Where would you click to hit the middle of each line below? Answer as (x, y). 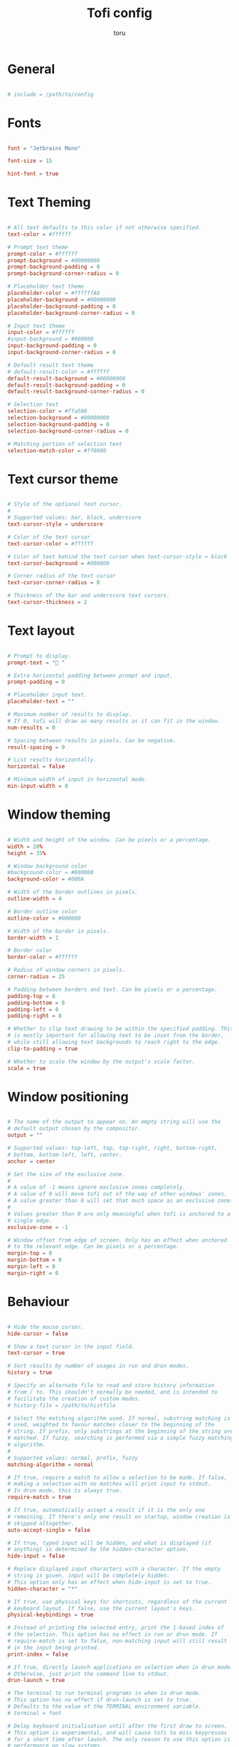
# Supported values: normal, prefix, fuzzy (73, 1458)
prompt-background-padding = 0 (54, 267)
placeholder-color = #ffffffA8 (54, 294)
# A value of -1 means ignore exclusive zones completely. (97, 1188)
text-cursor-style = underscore (55, 524)
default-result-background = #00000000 (67, 378)
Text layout (41, 631)
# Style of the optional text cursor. (65, 504)
